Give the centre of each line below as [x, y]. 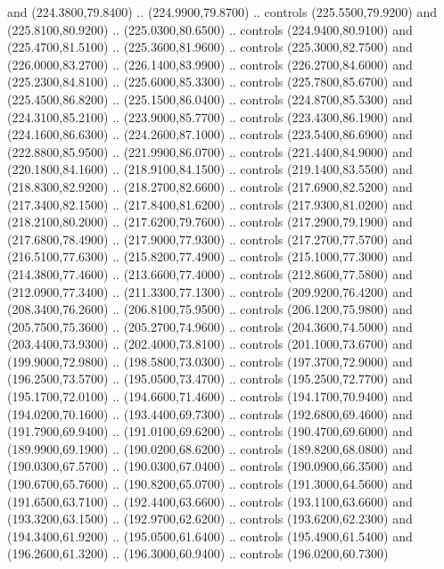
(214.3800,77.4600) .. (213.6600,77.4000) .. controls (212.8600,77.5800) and [210, 273]
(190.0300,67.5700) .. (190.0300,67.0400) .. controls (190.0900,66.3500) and [210, 466]
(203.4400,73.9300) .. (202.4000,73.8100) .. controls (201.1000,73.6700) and [210, 344]
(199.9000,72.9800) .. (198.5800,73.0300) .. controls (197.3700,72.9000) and [210, 361]
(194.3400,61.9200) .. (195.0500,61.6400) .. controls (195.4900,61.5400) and [210, 536]
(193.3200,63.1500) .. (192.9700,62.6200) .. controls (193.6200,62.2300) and [210, 519]
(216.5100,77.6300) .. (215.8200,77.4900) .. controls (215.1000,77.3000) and [210, 256]
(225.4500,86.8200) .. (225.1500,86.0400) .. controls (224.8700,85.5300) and [210, 99]
